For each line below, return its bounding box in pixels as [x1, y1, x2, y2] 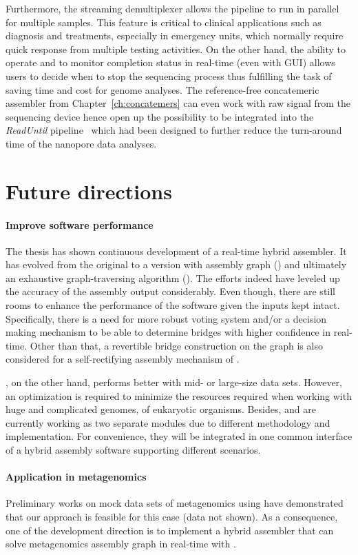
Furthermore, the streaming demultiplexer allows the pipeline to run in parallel [6, 1, 339, 15]
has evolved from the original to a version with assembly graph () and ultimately [6, 257, 347, 272]
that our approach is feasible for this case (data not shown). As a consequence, [6, 509, 338, 523]
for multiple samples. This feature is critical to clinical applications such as [6, 14, 322, 29]
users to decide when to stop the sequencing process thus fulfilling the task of [6, 68, 332, 83]
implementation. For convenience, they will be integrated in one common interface [6, 429, 352, 443]
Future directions [6, 176, 172, 205]
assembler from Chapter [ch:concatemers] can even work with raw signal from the [6, 96, 351, 110]
